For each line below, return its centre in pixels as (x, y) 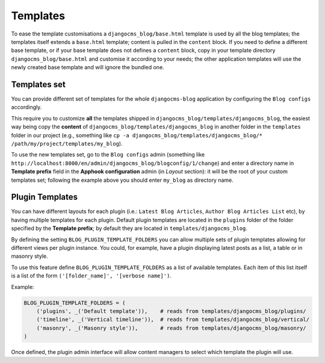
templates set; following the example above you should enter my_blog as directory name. (122, 180)
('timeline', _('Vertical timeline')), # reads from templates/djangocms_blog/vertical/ (173, 320)
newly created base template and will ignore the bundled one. (88, 67)
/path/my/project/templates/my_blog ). (67, 143)
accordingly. (26, 107)
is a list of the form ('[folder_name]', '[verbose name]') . (91, 276)
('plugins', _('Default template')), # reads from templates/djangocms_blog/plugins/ (171, 311)
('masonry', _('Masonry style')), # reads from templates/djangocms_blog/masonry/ (171, 328)
